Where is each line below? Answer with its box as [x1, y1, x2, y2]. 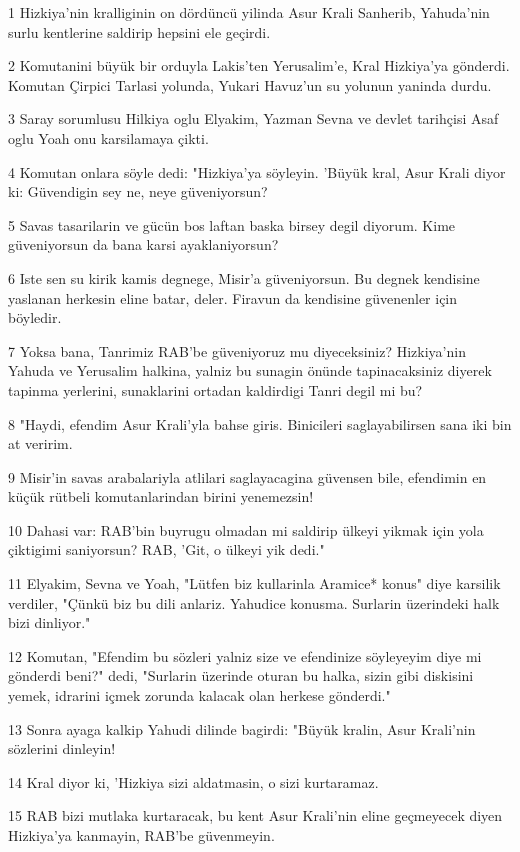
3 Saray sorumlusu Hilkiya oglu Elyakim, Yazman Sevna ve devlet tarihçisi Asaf [8, 108, 499, 129]
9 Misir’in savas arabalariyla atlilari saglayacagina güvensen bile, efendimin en [8, 466, 487, 487]
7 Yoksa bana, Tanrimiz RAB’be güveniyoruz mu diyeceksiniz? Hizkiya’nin [8, 340, 466, 361]
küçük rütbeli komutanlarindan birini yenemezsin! [8, 486, 314, 507]
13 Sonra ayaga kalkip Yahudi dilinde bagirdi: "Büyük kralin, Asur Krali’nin [8, 718, 476, 739]
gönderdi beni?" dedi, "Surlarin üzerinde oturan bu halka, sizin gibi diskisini [8, 665, 474, 686]
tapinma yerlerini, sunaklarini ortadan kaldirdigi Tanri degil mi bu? [8, 379, 423, 400]
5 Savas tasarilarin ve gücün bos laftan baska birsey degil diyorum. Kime [8, 214, 456, 235]
